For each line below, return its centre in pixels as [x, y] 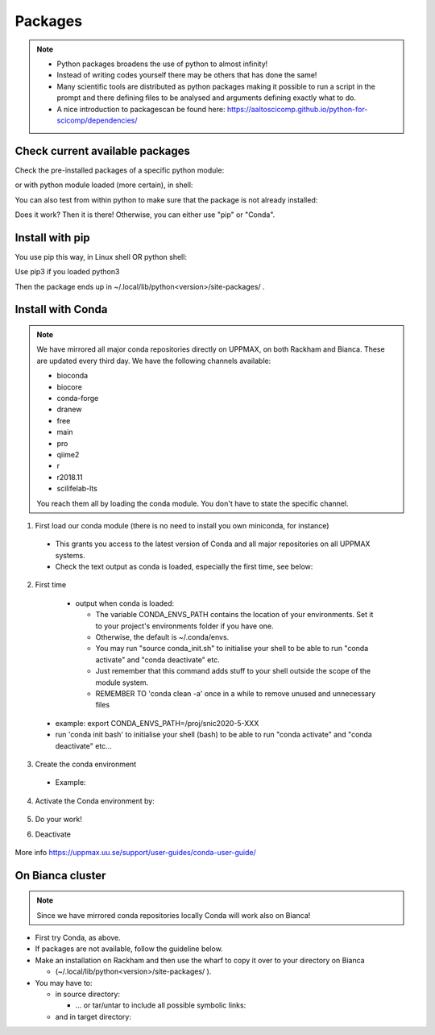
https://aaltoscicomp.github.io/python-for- [297, 109]
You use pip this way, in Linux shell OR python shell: [101, 257]
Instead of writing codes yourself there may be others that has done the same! [187, 75]
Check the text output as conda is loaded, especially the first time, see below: [184, 567]
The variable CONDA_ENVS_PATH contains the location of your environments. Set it [234, 615]
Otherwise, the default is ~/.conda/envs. [162, 637]
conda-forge [78, 399]
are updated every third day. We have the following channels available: [154, 361]
